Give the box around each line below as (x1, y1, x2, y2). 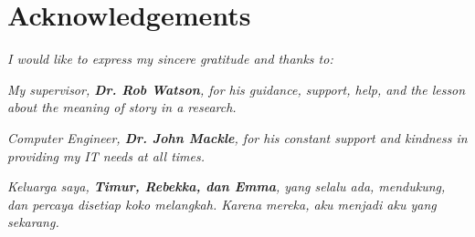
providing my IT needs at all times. (7, 146, 206, 165)
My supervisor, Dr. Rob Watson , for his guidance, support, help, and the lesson (7, 79, 466, 98)
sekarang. (7, 212, 59, 232)
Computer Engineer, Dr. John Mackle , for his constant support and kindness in (7, 128, 468, 147)
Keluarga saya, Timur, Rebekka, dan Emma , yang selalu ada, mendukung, (7, 177, 446, 196)
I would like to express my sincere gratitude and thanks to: (7, 49, 333, 68)
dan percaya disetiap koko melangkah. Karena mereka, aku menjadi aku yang (7, 194, 437, 213)
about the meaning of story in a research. (7, 98, 237, 117)
